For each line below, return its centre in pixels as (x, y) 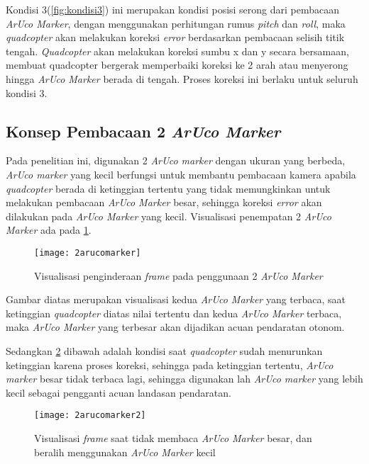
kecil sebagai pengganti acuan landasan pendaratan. (119, 392)
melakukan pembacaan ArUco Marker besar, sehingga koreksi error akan (164, 202)
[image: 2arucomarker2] (90, 415)
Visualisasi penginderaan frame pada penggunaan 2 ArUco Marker (178, 275)
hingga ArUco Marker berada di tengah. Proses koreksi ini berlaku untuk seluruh (182, 78)
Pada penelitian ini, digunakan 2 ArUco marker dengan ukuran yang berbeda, (176, 160)
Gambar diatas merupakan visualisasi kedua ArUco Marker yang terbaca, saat (176, 299)
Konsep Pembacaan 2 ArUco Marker (143, 131)
